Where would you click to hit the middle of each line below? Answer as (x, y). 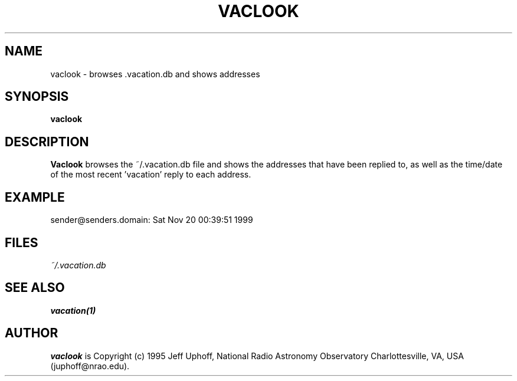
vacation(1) (73, 310)
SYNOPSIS (37, 97)
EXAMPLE (35, 197)
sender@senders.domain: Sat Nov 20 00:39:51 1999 (152, 220)
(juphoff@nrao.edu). (90, 366)
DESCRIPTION (47, 142)
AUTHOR (32, 333)
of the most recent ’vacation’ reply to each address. (151, 175)
